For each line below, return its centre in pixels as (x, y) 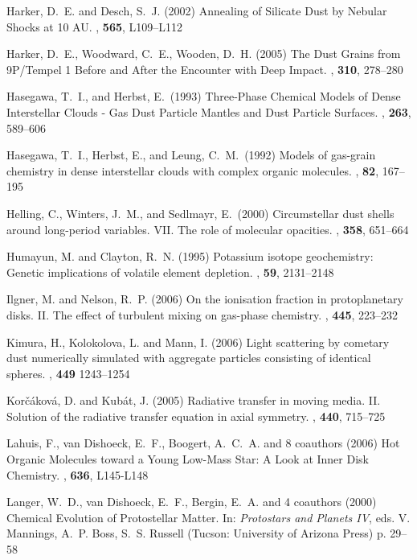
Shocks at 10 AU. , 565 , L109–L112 (95, 26)
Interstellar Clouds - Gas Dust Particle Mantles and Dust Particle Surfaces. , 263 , (209, 111)
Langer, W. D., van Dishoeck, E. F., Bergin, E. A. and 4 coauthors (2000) (192, 502)
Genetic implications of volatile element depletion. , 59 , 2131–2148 (170, 272)
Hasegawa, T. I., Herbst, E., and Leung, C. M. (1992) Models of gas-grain (191, 155)
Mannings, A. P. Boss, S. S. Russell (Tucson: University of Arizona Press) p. (196, 533)
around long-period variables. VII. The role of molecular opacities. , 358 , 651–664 (208, 229)
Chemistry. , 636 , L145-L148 (78, 474)
